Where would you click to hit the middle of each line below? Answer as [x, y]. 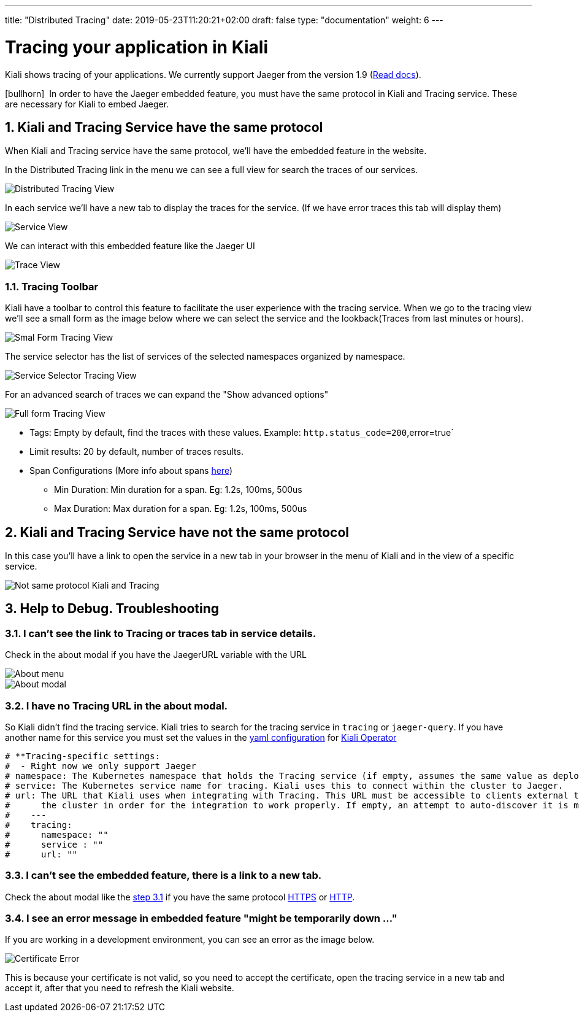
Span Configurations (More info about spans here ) [131, 471]
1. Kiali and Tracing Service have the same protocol [164, 127]
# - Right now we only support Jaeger [101, 766]
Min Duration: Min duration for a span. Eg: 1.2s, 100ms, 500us [178, 490]
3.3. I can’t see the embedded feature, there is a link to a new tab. [163, 876]
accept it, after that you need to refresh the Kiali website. [120, 988]
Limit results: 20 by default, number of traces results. [136, 452]
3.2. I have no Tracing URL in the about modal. [117, 706]
